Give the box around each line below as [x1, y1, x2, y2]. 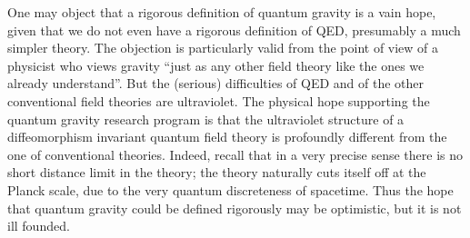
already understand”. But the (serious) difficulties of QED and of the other [7, 74, 425, 93]
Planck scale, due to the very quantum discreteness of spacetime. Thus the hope [7, 180, 454, 199]
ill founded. [7, 216, 70, 235]
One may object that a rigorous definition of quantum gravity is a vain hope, [7, 3, 436, 21]
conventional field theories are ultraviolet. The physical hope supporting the [7, 91, 430, 110]
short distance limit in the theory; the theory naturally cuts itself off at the [7, 163, 426, 182]
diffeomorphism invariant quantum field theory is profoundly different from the [7, 127, 447, 146]
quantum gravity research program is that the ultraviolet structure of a [7, 109, 405, 128]
